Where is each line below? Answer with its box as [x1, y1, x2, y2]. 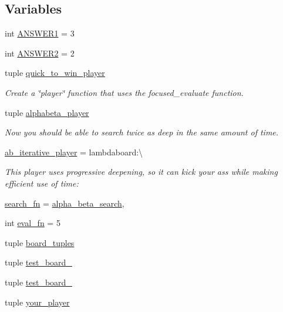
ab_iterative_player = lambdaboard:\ [5, 145, 143, 158]
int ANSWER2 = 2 [5, 47, 75, 59]
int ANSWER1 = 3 [5, 27, 75, 39]
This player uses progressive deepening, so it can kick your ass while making [5, 165, 278, 178]
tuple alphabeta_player [5, 106, 89, 118]
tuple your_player [5, 296, 70, 308]
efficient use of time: [5, 177, 79, 189]
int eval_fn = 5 [5, 217, 60, 229]
